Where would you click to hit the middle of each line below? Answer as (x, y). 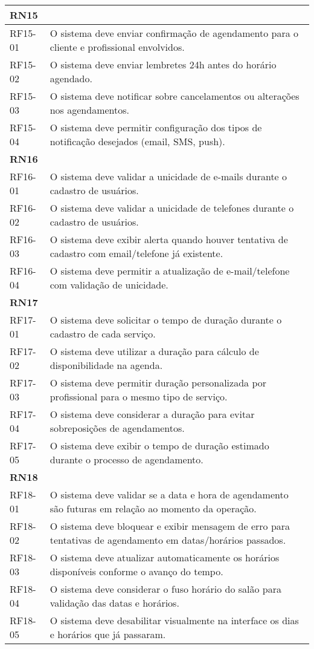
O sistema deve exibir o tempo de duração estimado (159, 445)
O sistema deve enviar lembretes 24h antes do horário (163, 64)
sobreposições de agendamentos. (117, 428)
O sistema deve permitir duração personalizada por (158, 383)
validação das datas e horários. (114, 603)
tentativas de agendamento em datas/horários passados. (168, 540)
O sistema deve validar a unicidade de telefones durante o (172, 208)
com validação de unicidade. (109, 285)
